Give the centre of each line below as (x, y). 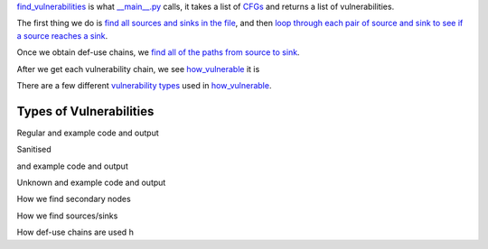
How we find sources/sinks (67, 216)
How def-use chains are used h (75, 232)
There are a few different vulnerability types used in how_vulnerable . (144, 85)
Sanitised (34, 150)
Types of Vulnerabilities (85, 111)
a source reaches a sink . (62, 35)
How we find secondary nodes (74, 199)
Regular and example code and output (88, 133)
